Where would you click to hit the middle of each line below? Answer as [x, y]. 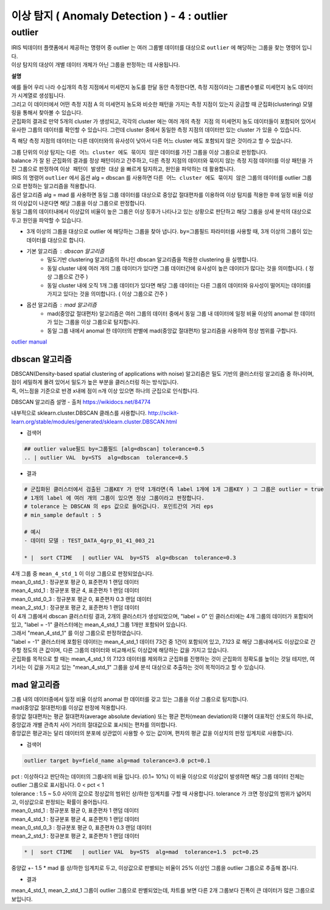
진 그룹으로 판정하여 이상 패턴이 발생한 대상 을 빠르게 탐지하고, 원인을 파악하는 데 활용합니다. [123, 169]
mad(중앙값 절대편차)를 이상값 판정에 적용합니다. [69, 708]
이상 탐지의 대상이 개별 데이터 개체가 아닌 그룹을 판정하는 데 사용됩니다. [96, 65]
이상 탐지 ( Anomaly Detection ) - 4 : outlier [119, 16]
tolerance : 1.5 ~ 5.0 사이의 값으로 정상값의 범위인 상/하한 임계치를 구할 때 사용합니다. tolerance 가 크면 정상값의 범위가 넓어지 [161, 793]
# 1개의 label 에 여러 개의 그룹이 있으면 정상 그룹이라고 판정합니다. [114, 498]
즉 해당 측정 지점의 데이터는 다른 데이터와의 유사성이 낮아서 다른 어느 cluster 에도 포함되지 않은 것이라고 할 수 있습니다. [152, 141]
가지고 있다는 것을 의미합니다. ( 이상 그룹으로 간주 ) [107, 294]
